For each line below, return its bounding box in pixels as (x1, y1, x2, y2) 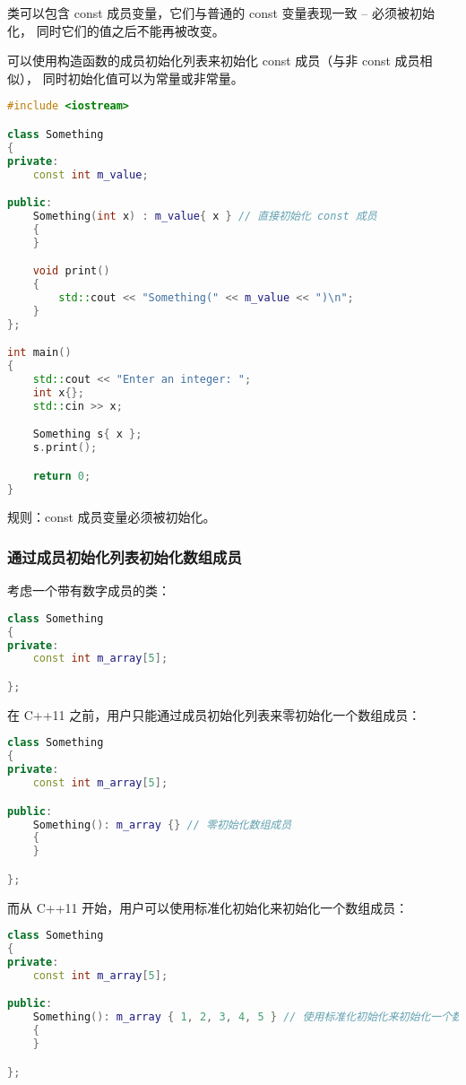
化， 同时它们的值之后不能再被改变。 (7, 21, 225, 39)
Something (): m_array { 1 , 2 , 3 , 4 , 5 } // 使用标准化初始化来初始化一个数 (32, 1011, 462, 1024)
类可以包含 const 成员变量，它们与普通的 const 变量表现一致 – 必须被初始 (7, 4, 435, 22)
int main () (7, 346, 72, 360)
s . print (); (32, 441, 98, 455)
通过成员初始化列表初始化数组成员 (7, 545, 242, 568)
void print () (32, 265, 110, 278)
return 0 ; (32, 469, 91, 482)
